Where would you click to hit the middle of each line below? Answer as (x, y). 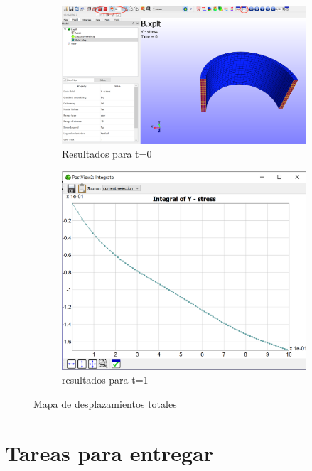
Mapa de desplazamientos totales (105, 404)
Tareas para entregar (109, 452)
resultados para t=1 (105, 380)
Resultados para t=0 (107, 154)
